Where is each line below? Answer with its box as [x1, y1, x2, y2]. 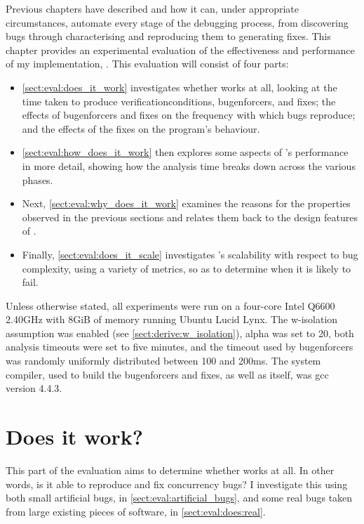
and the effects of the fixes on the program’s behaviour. [22, 121, 260, 136]
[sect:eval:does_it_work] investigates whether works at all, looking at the [22, 79, 337, 94]
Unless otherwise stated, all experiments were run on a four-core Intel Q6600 [6, 298, 335, 313]
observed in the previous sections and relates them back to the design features [22, 209, 358, 224]
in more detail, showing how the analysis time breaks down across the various [22, 158, 356, 173]
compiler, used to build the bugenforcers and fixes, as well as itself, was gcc [6, 367, 329, 381]
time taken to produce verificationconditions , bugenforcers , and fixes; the [22, 93, 336, 108]
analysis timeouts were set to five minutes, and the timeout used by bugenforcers [6, 339, 353, 354]
